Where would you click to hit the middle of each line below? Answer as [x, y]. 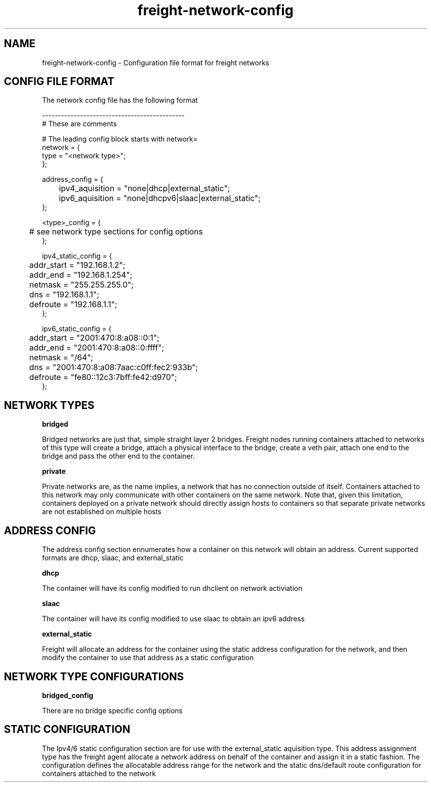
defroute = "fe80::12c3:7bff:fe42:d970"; [103, 377]
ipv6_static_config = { [77, 329]
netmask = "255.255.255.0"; [81, 285]
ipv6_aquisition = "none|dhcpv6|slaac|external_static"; [160, 198]
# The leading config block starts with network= [120, 139]
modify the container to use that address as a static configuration [148, 658]
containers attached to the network [99, 773]
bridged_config [68, 695]
